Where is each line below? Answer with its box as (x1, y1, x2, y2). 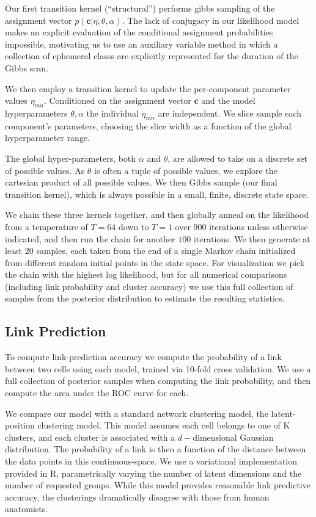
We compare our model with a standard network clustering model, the (5, 407, 268, 419)
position (5, 419, 35, 432)
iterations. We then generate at (193, 232, 310, 245)
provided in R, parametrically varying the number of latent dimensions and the (5, 466, 302, 479)
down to (119, 220, 149, 233)
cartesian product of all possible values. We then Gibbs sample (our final (5, 176, 277, 189)
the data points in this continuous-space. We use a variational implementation (5, 455, 297, 468)
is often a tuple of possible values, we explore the (94, 164, 277, 176)
